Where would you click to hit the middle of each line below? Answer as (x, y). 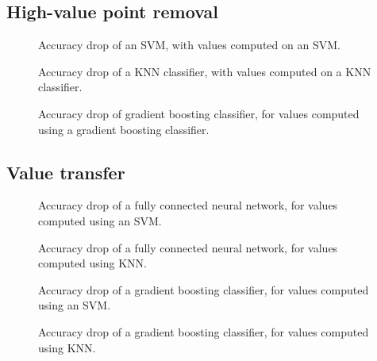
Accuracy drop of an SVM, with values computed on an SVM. (189, 45)
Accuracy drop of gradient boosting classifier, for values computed (199, 113)
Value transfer (66, 172)
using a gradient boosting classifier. (124, 129)
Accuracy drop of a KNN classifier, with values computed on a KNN (205, 71)
